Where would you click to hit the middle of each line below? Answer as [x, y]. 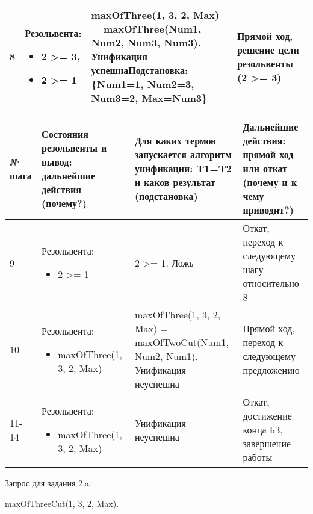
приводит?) [268, 210]
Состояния [65, 134]
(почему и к [270, 182]
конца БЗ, [263, 429]
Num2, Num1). [166, 356]
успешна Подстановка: [139, 70]
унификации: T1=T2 [183, 168]
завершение [267, 443]
